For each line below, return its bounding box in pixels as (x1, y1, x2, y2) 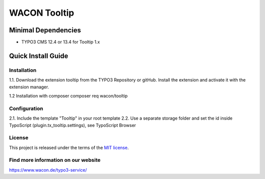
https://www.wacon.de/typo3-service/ (9, 167, 87, 173)
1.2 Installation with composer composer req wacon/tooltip (9, 93, 128, 99)
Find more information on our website (9, 157, 101, 164)
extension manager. (9, 84, 49, 90)
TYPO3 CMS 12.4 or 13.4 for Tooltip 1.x (21, 39, 100, 45)
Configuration (9, 105, 44, 112)
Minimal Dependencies (9, 26, 81, 34)
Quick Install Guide (9, 51, 68, 60)
